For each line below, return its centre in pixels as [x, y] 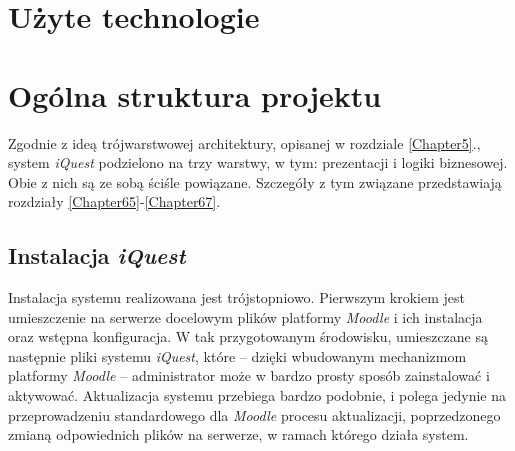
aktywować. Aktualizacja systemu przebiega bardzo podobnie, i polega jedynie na [257, 395]
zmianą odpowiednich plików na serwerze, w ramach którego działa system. [238, 434]
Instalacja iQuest [97, 255]
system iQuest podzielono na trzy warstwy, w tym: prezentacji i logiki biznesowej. [258, 162]
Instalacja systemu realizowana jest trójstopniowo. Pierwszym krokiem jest [237, 297]
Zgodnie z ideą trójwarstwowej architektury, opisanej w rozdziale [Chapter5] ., [244, 142]
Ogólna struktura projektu [195, 94]
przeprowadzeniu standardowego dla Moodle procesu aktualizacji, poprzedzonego [254, 414]
